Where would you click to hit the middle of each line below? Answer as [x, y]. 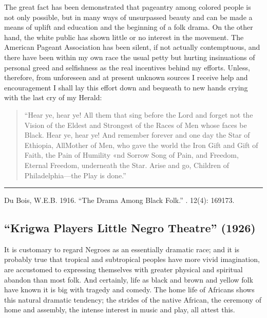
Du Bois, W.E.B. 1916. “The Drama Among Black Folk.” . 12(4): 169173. [119, 200]
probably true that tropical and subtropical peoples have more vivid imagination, [132, 259]
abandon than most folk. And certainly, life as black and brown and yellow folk [129, 279]
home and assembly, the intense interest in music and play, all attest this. [120, 310]
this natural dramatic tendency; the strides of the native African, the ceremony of [133, 299]
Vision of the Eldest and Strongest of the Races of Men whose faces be [136, 125]
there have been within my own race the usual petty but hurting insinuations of [130, 57]
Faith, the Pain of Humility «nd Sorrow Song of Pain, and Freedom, [131, 155]
